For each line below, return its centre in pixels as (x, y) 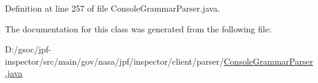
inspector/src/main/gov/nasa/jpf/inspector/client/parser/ (115, 61)
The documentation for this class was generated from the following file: (138, 28)
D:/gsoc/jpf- (28, 49)
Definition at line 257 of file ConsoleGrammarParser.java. (112, 8)
